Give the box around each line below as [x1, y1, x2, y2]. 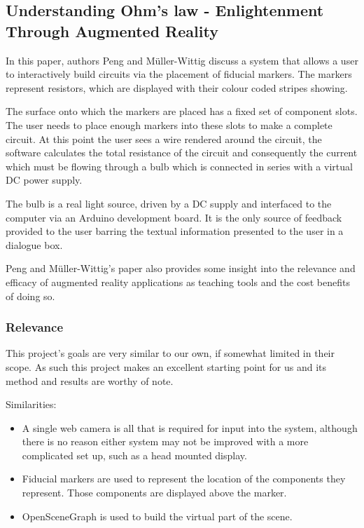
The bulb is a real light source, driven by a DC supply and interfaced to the [6, 196, 332, 210]
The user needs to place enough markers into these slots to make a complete [6, 117, 332, 132]
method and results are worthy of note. [6, 373, 174, 388]
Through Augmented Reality [6, 20, 218, 41]
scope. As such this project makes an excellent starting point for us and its [6, 359, 327, 374]
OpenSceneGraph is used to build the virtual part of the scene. [22, 508, 293, 523]
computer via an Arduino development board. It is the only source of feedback [6, 210, 342, 224]
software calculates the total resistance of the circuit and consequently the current [6, 145, 358, 160]
